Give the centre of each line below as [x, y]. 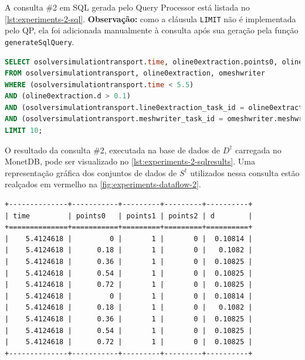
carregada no [258, 150]
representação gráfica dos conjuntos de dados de [91, 172]
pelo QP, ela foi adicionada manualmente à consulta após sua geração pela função [152, 30]
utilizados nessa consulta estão [245, 172]
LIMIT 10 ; [24, 131]
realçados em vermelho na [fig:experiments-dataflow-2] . [103, 184]
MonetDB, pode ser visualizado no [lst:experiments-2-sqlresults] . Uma [130, 161]
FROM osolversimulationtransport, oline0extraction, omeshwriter [135, 73]
